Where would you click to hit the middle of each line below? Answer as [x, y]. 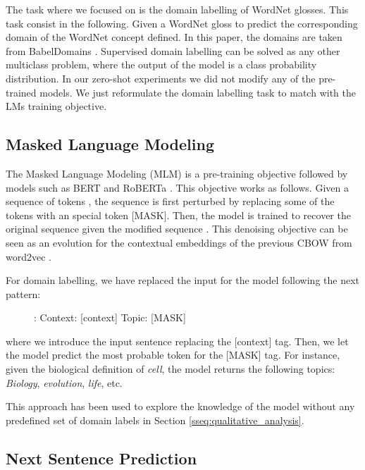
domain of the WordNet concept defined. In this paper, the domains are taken [174, 37]
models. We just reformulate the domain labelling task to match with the [198, 92]
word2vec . [29, 256]
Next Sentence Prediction [101, 458]
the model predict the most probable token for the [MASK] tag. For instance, [173, 355]
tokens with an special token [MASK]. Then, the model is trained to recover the [178, 215]
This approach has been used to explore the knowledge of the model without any [180, 406]
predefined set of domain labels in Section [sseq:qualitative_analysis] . [155, 420]
